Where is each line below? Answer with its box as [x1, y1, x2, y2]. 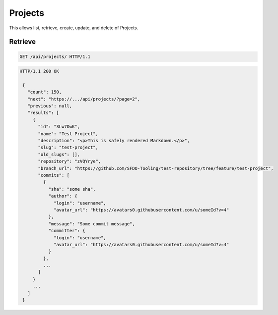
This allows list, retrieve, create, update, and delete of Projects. [9, 25, 139, 31]
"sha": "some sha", [48, 186, 96, 192]
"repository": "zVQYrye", [38, 158, 101, 164]
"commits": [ [38, 172, 69, 178]
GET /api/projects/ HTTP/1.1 [19, 53, 91, 59]
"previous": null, [27, 103, 72, 109]
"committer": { [48, 228, 85, 234]
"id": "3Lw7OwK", [38, 124, 80, 130]
